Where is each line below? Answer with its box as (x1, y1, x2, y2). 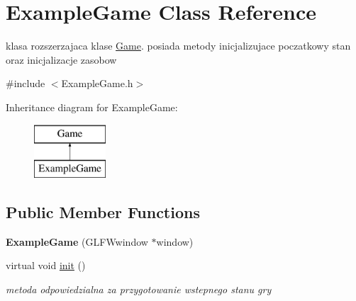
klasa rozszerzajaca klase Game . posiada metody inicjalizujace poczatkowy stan (6, 38, 351, 53)
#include (6, 76, 45, 91)
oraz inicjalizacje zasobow (6, 52, 117, 67)
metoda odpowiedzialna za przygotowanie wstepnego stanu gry (6, 282, 272, 297)
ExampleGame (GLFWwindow (6, 234, 148, 249)
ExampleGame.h (61, 76, 133, 91)
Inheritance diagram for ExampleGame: (6, 99, 178, 114)
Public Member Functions (6, 201, 200, 223)
